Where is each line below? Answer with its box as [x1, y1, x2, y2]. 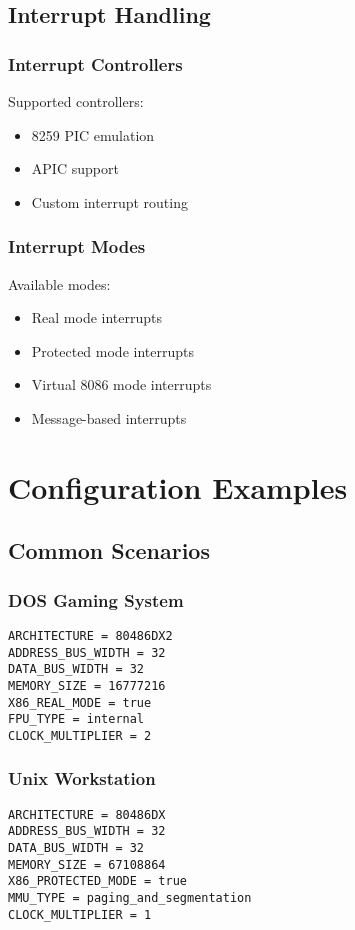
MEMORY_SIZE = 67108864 [8, 857, 166, 872]
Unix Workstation [8, 766, 156, 791]
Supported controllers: [8, 91, 144, 111]
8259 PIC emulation [31, 124, 155, 145]
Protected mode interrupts [31, 340, 194, 361]
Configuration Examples [8, 466, 348, 507]
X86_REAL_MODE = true [8, 695, 152, 710]
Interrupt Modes [8, 234, 146, 259]
